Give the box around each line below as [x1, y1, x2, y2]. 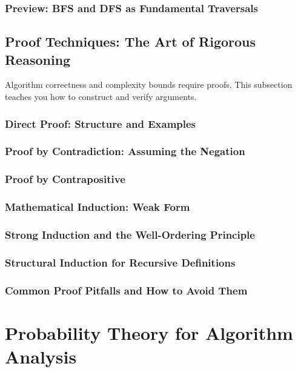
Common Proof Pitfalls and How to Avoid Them [5, 282, 248, 297]
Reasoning [5, 50, 71, 68]
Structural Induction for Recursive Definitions [5, 254, 236, 270]
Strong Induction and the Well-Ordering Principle [5, 227, 255, 242]
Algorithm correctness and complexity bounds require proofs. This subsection [5, 78, 293, 91]
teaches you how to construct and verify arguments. [5, 90, 197, 103]
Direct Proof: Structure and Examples [5, 116, 196, 131]
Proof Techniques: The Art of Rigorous [5, 32, 256, 51]
